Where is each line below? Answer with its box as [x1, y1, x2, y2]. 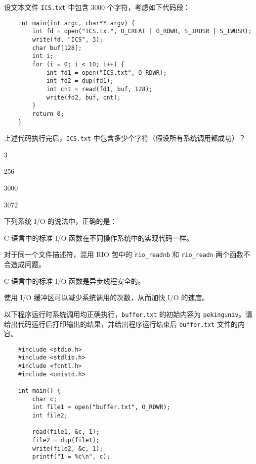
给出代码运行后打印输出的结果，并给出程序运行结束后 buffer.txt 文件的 [4, 318, 238, 329]
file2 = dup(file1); [32, 436, 100, 444]
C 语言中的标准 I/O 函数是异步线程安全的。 [4, 275, 145, 286]
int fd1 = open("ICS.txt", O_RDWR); [46, 69, 167, 76]
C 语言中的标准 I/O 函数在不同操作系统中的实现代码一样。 [4, 232, 194, 243]
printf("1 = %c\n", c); [32, 453, 110, 461]
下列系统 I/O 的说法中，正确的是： [4, 216, 117, 226]
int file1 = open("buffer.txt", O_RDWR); [32, 404, 171, 411]
